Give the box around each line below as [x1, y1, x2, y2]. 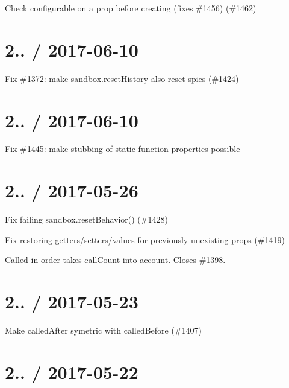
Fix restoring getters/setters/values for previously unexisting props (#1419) [5, 233, 285, 246]
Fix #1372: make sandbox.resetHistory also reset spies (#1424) [5, 72, 239, 84]
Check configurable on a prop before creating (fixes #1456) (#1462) [5, 2, 256, 14]
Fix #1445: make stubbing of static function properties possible [5, 142, 240, 155]
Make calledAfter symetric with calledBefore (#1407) [5, 324, 202, 337]
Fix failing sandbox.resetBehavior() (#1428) [5, 213, 168, 226]
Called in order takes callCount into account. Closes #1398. [5, 253, 226, 266]
